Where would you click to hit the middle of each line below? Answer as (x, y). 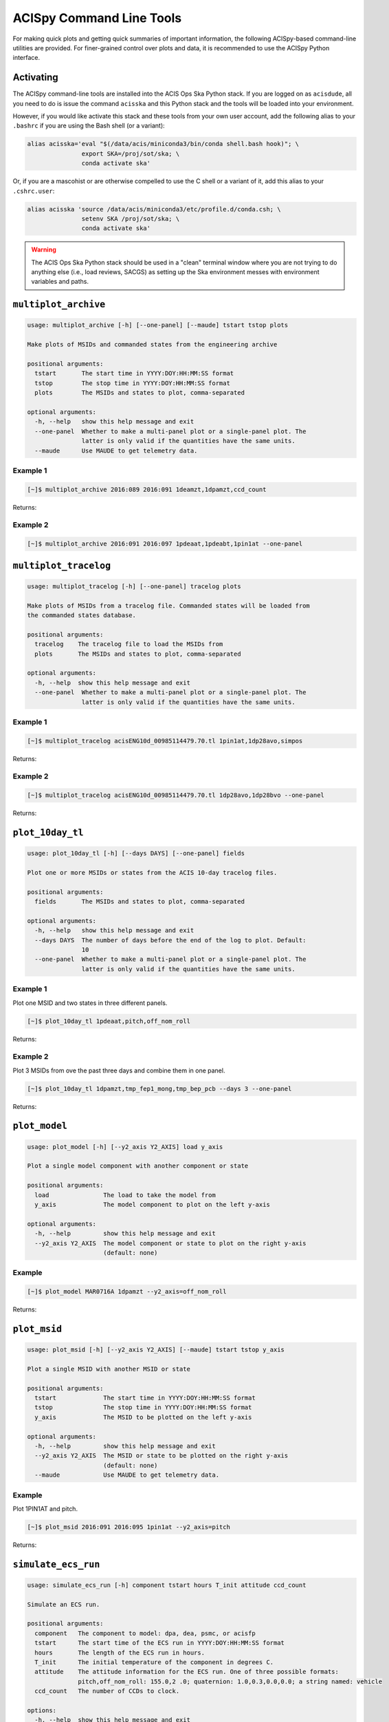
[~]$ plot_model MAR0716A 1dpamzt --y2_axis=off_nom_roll (127, 1292)
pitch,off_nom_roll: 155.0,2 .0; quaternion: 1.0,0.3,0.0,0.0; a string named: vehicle (230, 1681)
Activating (35, 77)
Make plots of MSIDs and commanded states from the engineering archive (152, 345)
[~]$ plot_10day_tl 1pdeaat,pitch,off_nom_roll (109, 1021)
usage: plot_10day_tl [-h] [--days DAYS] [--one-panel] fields (136, 853)
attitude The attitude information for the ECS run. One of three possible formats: (187, 1672)
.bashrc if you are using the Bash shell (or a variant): (89, 126)
